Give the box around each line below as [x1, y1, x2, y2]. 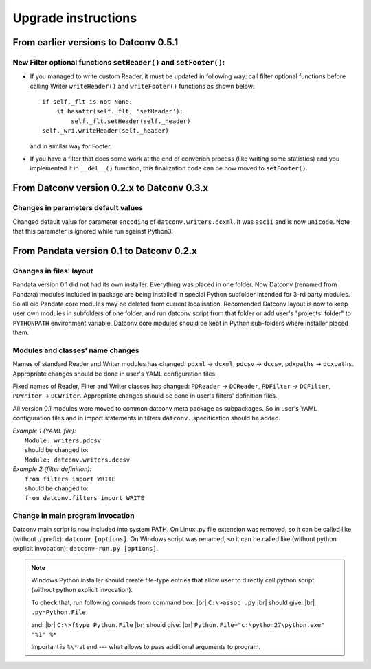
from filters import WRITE [25, 475, 116, 483]
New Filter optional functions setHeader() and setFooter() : [12, 57, 225, 67]
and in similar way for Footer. [30, 141, 112, 150]
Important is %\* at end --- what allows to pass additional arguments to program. [31, 643, 261, 651]
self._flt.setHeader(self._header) [71, 117, 191, 125]
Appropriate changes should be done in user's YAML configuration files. [12, 370, 217, 378]
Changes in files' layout [12, 266, 93, 275]
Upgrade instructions [12, 10, 137, 25]
